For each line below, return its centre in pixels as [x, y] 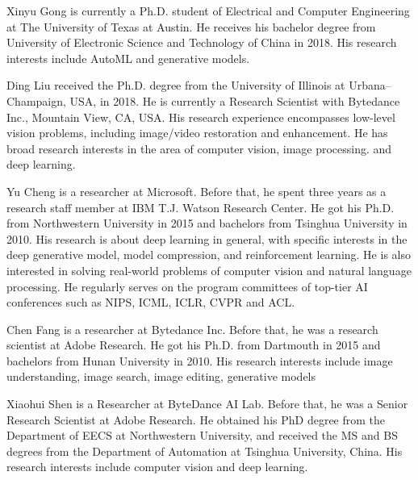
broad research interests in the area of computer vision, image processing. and [199, 148]
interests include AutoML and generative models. [128, 58]
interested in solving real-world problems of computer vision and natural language [209, 270]
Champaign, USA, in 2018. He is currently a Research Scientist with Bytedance [203, 100]
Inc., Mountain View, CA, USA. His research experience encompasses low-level [201, 117]
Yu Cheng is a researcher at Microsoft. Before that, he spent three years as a [196, 191]
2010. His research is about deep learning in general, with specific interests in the [207, 238]
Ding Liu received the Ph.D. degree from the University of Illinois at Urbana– [199, 85]
